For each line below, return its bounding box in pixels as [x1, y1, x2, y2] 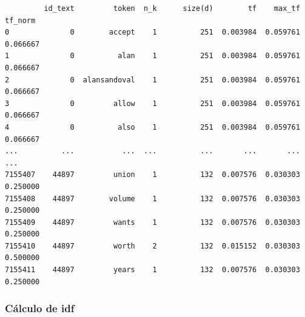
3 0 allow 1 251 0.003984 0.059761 [5, 99, 300, 108]
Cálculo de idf [5, 301, 75, 316]
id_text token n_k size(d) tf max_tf [44, 4, 300, 13]
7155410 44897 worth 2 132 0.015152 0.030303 [5, 241, 300, 250]
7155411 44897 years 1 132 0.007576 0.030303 [5, 265, 300, 275]
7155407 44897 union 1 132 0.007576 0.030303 [5, 170, 300, 179]
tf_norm [5, 16, 36, 25]
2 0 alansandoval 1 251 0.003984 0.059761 [5, 75, 300, 84]
